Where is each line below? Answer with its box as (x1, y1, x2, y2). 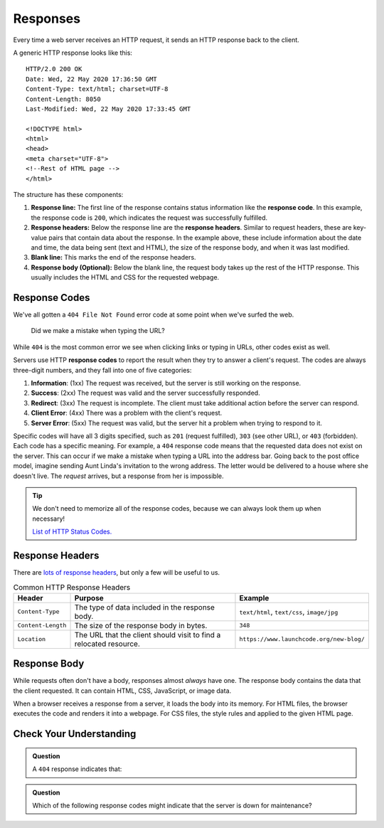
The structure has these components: (13, 191, 124, 199)
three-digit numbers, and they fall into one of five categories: (13, 366, 192, 374)
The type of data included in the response (74, 602, 215, 612)
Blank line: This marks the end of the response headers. (31, 253, 196, 262)
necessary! (32, 514, 65, 523)
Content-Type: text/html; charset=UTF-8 (26, 85, 169, 93)
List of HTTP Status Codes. (32, 527, 112, 536)
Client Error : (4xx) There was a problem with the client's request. (31, 409, 223, 418)
